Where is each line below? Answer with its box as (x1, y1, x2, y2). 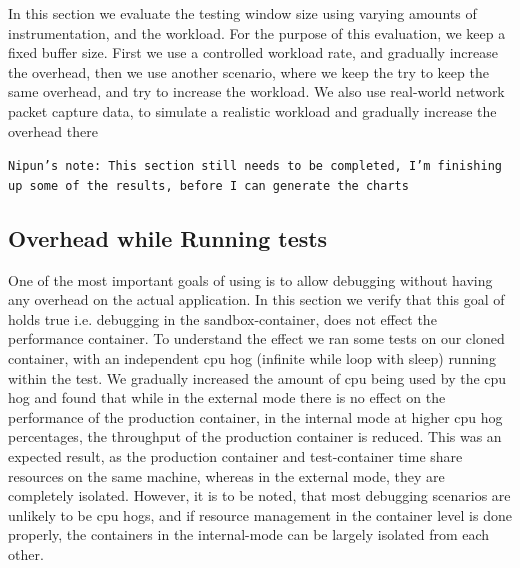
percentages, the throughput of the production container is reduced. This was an (8, 426, 502, 447)
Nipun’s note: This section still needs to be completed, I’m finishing (8, 159, 502, 174)
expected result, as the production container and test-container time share (8, 446, 463, 467)
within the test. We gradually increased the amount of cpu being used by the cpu (8, 367, 507, 388)
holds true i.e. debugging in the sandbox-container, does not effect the (8, 308, 437, 329)
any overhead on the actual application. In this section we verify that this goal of (8, 289, 505, 310)
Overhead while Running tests (8, 222, 328, 253)
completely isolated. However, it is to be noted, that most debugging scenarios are (8, 485, 511, 506)
